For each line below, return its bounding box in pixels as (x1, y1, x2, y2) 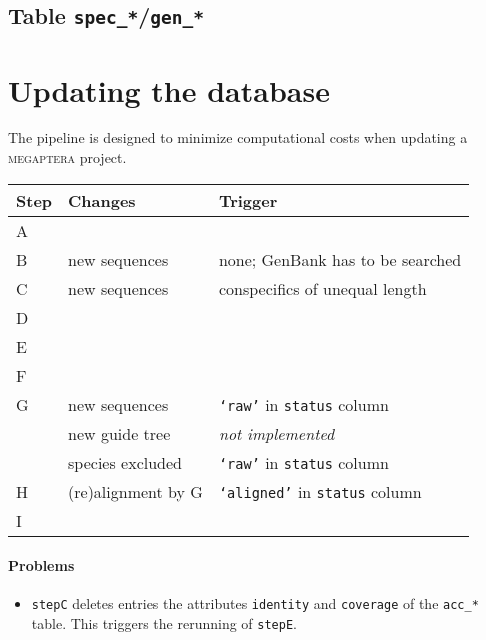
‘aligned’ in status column (218, 479, 422, 503)
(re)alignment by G (68, 479, 203, 503)
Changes (68, 188, 136, 212)
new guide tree (68, 421, 171, 445)
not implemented (218, 421, 335, 445)
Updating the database (8, 69, 330, 110)
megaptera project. (8, 147, 127, 168)
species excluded (68, 450, 182, 474)
